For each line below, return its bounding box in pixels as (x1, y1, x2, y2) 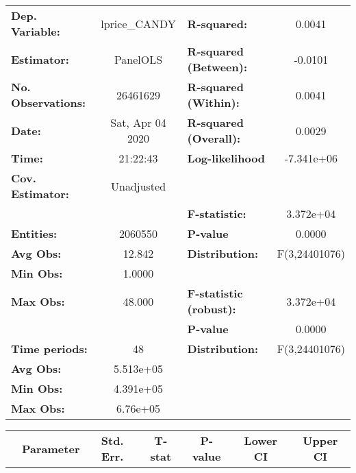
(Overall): (187, 130, 241, 146)
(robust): (187, 301, 236, 317)
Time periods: (11, 341, 88, 356)
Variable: (11, 23, 60, 39)
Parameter (22, 440, 80, 457)
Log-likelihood (187, 150, 266, 166)
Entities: (11, 226, 58, 241)
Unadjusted (110, 178, 166, 194)
